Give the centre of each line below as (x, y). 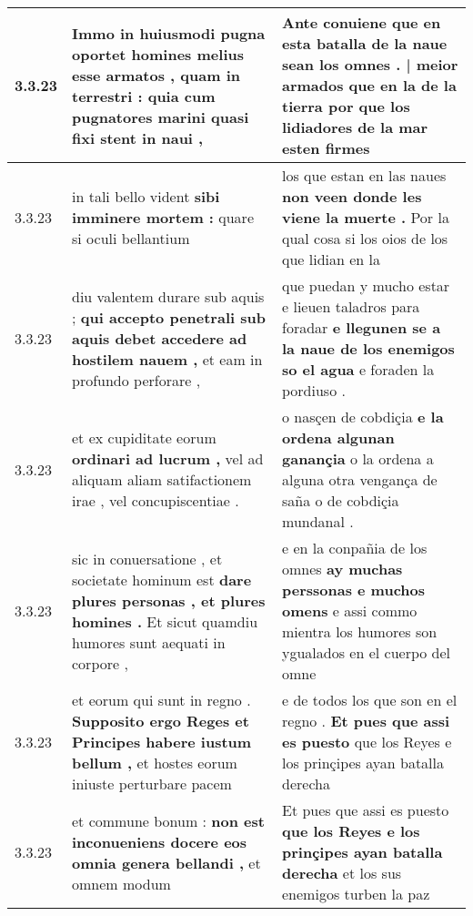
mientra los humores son (360, 631)
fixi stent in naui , (138, 137)
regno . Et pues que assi (366, 721)
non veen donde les (352, 196)
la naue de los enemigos (368, 348)
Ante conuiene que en (362, 22)
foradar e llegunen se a (362, 327)
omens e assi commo (350, 611)
